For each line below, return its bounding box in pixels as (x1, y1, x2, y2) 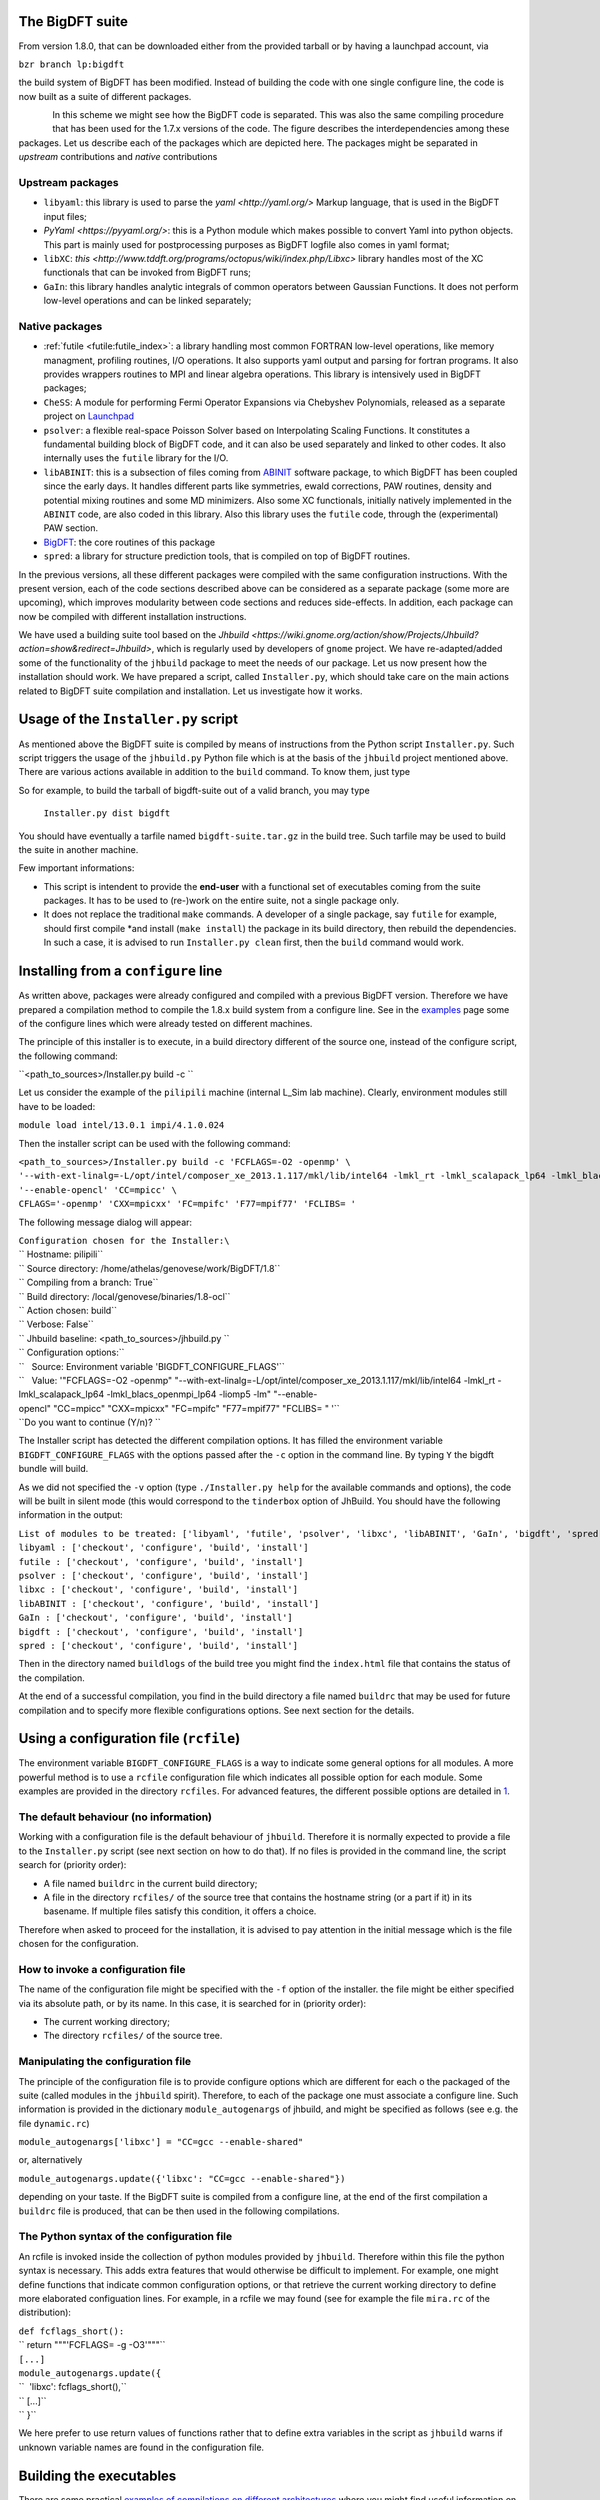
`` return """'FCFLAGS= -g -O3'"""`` (18, 2339, 166, 2351)
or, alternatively (18, 2154, 83, 2166)
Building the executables (18, 2467, 177, 2484)
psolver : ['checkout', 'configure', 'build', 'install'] (18, 1570, 309, 1581)
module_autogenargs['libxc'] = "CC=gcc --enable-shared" (18, 2136, 304, 2148)
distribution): (18, 2306, 72, 2319)
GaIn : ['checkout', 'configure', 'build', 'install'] (18, 1612, 294, 1624)
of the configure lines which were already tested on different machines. (18, 1017, 313, 1029)
